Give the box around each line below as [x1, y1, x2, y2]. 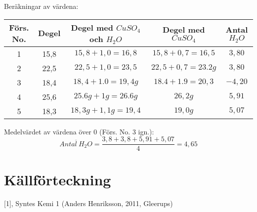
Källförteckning [4, 170, 111, 190]
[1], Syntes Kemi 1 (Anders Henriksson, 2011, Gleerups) [4, 198, 173, 209]
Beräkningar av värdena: [4, 1, 79, 11]
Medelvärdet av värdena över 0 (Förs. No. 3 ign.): [4, 126, 154, 136]
